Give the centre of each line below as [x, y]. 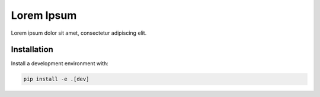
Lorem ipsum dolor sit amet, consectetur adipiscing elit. [79, 33]
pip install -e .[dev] [56, 79]
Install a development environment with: [60, 63]
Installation [32, 50]
